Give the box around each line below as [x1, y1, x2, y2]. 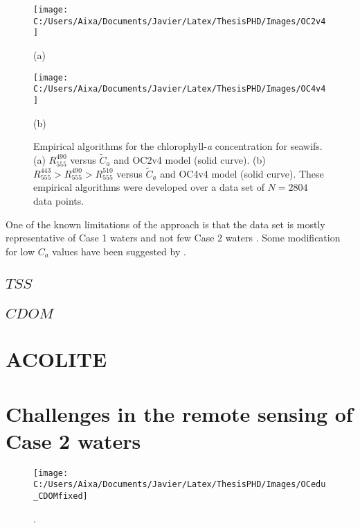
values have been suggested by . [52, 244, 186, 258]
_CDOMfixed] [33, 491, 88, 502]
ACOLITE [6, 345, 107, 373]
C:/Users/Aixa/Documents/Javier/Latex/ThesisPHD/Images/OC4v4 [33, 84, 326, 94]
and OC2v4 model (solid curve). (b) [114, 152, 266, 167]
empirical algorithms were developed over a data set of [33, 180, 264, 194]
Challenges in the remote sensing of [6, 399, 353, 427]
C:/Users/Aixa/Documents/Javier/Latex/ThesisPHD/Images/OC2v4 [33, 16, 326, 26]
